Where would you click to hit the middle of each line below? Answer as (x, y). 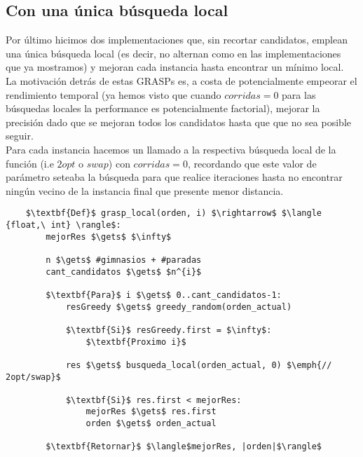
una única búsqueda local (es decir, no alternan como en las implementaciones (173, 53)
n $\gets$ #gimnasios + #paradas (124, 260)
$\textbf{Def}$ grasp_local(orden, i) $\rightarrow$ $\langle (174, 213)
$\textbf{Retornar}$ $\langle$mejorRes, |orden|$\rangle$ (184, 447)
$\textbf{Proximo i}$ (136, 342)
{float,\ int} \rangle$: (63, 225)
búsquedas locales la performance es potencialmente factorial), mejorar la (163, 108)
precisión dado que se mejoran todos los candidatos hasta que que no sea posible (179, 122)
